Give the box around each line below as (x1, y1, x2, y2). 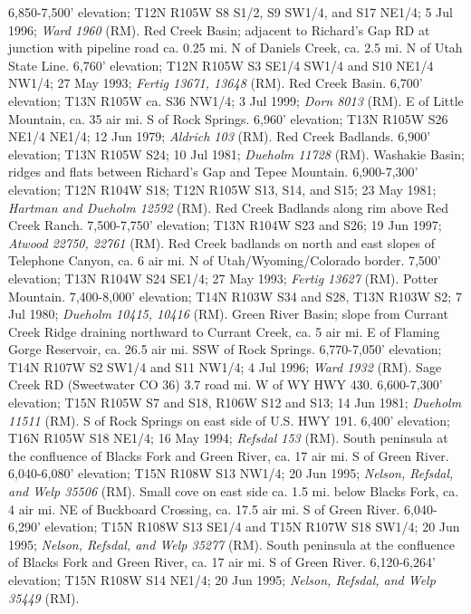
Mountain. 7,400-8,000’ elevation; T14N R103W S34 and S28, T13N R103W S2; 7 (8, 286, 462, 305)
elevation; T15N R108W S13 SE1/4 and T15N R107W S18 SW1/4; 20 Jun (44, 517, 460, 536)
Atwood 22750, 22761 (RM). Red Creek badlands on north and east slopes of (8, 233, 435, 252)
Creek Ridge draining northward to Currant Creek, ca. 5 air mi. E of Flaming (8, 321, 440, 341)
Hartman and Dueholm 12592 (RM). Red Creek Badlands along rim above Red (8, 197, 449, 216)
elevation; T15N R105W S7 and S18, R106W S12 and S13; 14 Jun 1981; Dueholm (8, 393, 462, 412)
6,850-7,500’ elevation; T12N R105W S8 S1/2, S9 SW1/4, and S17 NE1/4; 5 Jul (8, 3, 453, 21)
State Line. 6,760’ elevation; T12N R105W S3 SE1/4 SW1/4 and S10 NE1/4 (8, 55, 434, 74)
